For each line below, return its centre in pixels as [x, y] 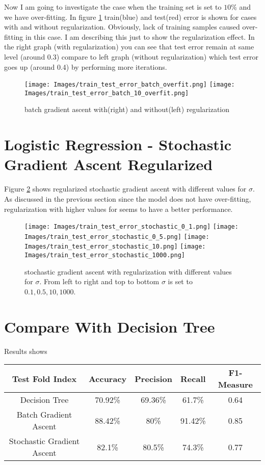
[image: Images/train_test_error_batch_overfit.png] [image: [130, 85]
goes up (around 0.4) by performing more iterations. [86, 66]
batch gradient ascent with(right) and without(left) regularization [127, 109]
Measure [235, 385]
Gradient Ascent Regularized [109, 164]
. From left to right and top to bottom [99, 281]
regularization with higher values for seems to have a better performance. [118, 209]
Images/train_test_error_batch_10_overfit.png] [107, 93]
